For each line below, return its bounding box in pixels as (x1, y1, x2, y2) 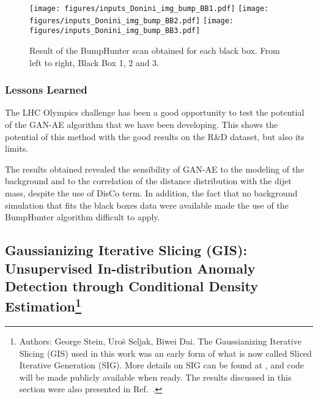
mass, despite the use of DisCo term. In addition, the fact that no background (5, 186, 298, 199)
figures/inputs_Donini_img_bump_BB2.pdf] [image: (29, 16, 234, 25)
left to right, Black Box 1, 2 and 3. (29, 56, 159, 69)
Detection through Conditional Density (5, 276, 259, 295)
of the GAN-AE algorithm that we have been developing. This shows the (5, 117, 278, 130)
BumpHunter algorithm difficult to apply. (5, 211, 160, 223)
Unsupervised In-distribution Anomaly (5, 258, 256, 277)
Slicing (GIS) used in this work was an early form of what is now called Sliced (19, 346, 312, 359)
